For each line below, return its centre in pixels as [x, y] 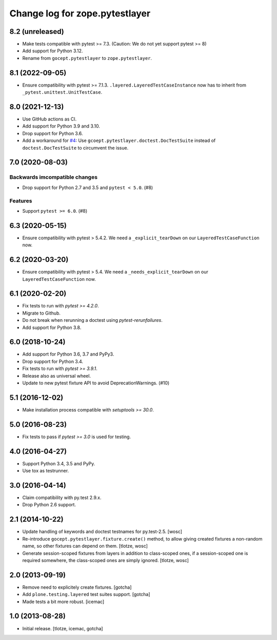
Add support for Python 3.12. [53, 51]
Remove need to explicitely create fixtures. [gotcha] [77, 587]
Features [21, 201]
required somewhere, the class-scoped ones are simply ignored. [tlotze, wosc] [106, 560]
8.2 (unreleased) [37, 32]
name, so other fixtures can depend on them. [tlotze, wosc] [85, 546]
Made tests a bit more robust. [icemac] [63, 602]
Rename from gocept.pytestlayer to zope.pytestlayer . [87, 58]
